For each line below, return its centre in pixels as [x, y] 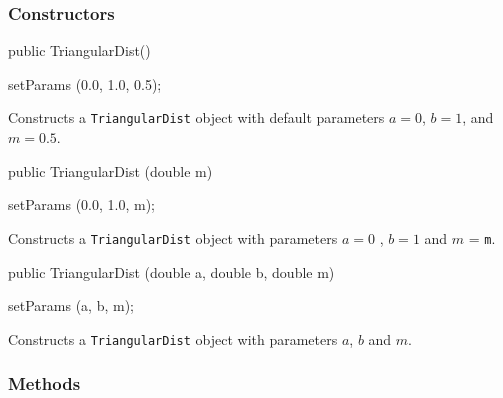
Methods [44, 383]
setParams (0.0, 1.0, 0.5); [85, 83]
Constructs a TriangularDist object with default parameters [196, 117]
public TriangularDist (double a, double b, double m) [171, 271]
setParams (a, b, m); [71, 305]
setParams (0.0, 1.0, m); [81, 204]
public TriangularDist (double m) [110, 170]
